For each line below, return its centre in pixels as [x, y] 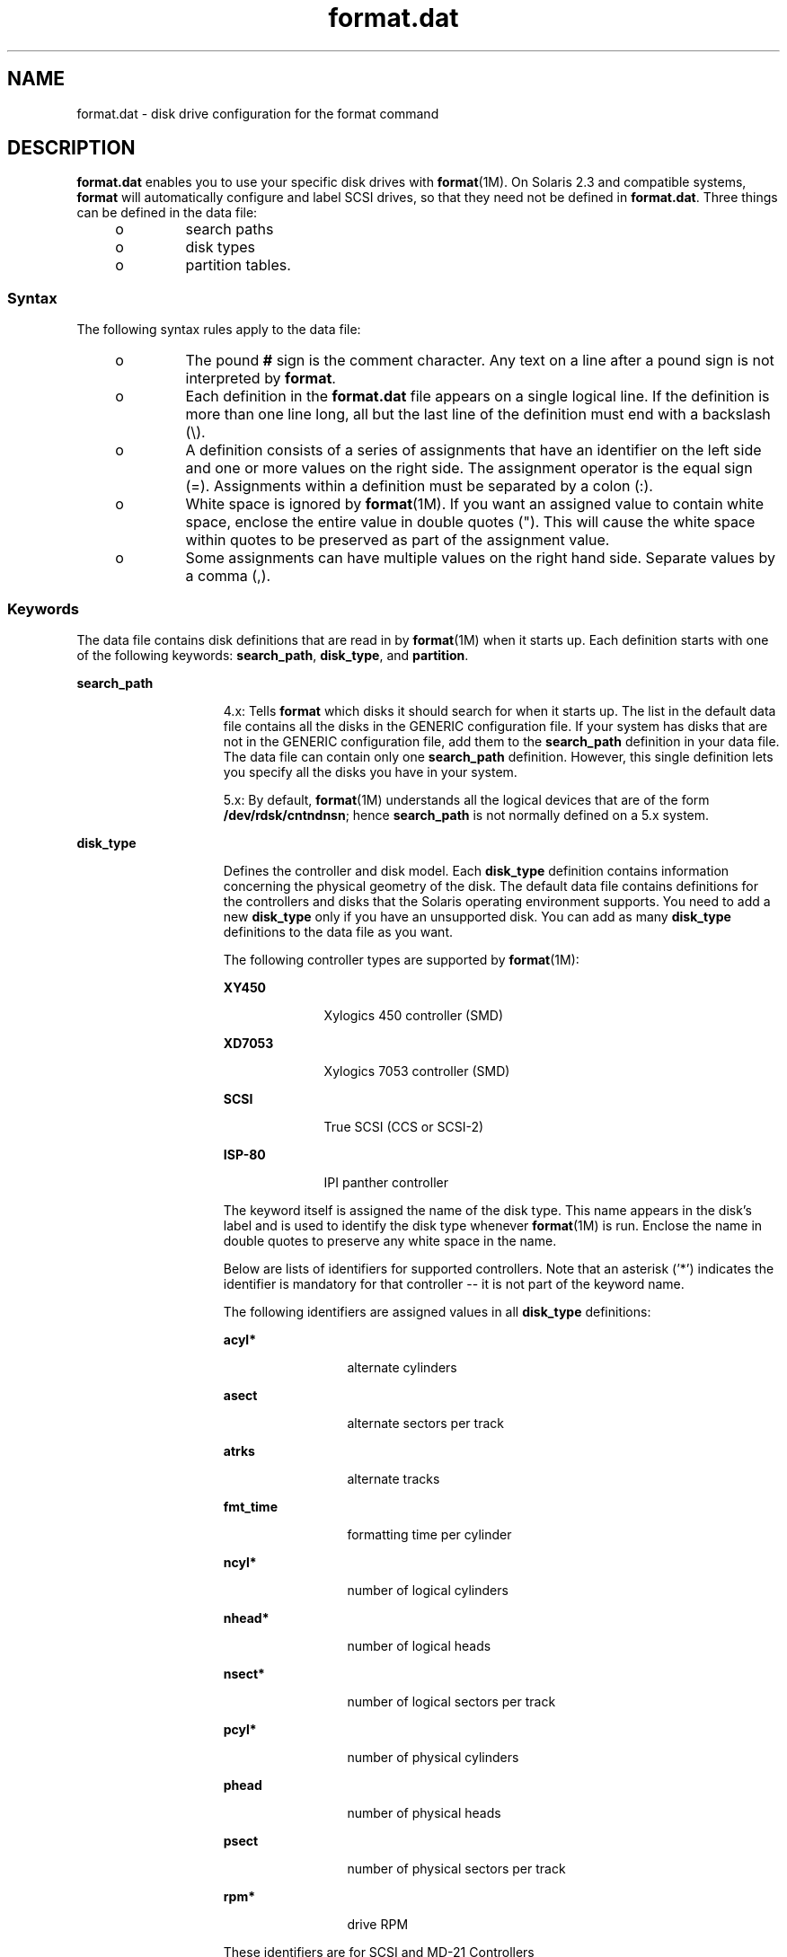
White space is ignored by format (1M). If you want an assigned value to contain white [474, 504]
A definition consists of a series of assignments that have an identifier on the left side [473, 450]
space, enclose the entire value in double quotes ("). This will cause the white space [470, 522]
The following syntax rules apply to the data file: [219, 330]
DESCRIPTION [71, 148]
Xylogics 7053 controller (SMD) [417, 1071]
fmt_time [250, 1506]
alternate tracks [393, 1478]
